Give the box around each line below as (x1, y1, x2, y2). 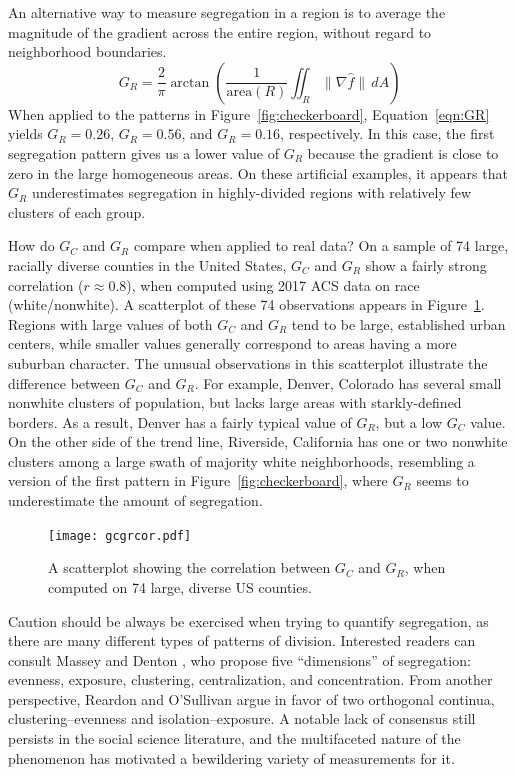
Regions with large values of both (8, 313, 213, 334)
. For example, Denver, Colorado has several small (194, 372, 502, 393)
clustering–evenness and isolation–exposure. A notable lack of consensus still (8, 708, 476, 729)
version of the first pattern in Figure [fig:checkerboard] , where (8, 470, 388, 491)
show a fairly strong (365, 254, 487, 275)
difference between (8, 372, 121, 393)
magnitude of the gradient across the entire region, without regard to (8, 21, 432, 42)
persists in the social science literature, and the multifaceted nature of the (8, 728, 461, 749)
